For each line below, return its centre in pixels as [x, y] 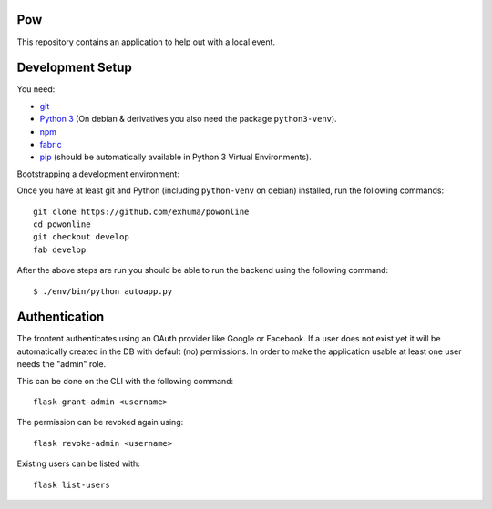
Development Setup [74, 68]
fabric [51, 144]
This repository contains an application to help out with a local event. [146, 42]
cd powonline [62, 224]
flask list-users [72, 484]
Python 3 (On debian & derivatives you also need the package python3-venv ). [188, 119]
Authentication [61, 317]
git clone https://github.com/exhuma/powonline [141, 211]
